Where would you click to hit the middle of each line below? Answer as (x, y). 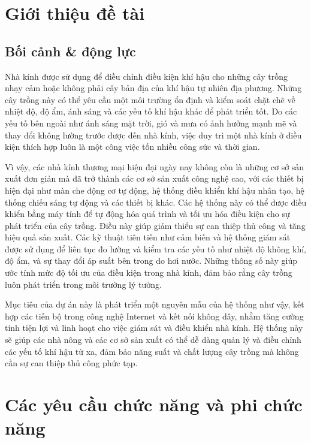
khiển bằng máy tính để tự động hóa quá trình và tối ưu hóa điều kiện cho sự (147, 214)
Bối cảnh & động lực (70, 51)
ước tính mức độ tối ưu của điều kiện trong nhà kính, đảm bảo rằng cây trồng (149, 272)
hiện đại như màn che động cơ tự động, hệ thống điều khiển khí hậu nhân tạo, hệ (155, 190)
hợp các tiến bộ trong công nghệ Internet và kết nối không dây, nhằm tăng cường (154, 316)
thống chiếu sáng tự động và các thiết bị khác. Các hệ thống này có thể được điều (156, 202)
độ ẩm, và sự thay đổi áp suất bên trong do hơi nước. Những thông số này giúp (151, 260)
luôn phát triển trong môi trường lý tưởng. (83, 284)
